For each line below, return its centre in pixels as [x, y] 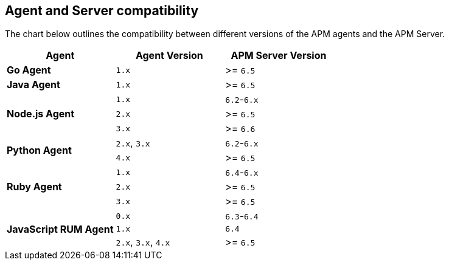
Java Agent [33, 85]
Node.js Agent [41, 114]
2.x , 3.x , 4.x [143, 242]
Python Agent [39, 150]
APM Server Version [279, 56]
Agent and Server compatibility [102, 11]
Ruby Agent [34, 187]
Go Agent [29, 70]
